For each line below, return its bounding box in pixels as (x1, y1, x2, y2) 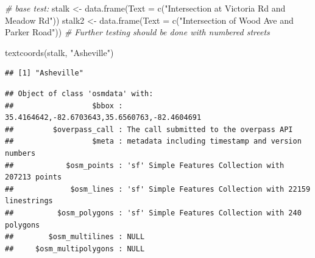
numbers (5, 148, 36, 158)
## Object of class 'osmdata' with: (5, 89, 154, 98)
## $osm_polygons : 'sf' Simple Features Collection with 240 (5, 208, 302, 217)
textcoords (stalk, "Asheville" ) (5, 46, 114, 58)
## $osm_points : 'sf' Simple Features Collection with (5, 161, 285, 170)
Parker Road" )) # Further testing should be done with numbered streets (5, 26, 270, 38)
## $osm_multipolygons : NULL (5, 244, 145, 253)
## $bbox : (5, 101, 123, 110)
